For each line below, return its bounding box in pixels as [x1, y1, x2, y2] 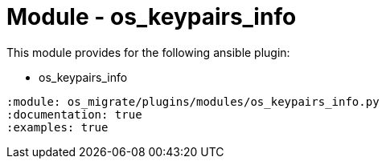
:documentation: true [6, 107, 142, 121]
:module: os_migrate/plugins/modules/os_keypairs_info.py [6, 95, 380, 108]
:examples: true [6, 120, 109, 134]
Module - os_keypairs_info [6, 3, 297, 30]
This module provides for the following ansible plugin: [6, 45, 290, 59]
